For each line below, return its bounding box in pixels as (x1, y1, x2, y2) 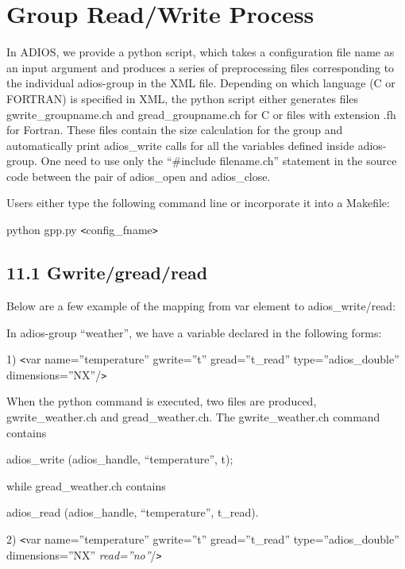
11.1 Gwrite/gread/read (6, 260, 208, 285)
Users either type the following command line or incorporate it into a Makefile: (6, 194, 390, 211)
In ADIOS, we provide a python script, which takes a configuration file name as (6, 44, 395, 60)
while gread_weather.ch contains (6, 477, 166, 494)
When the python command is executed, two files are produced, (6, 393, 317, 409)
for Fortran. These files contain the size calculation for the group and (6, 121, 343, 138)
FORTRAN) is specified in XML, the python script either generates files (6, 90, 359, 106)
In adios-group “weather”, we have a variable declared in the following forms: (6, 324, 382, 340)
